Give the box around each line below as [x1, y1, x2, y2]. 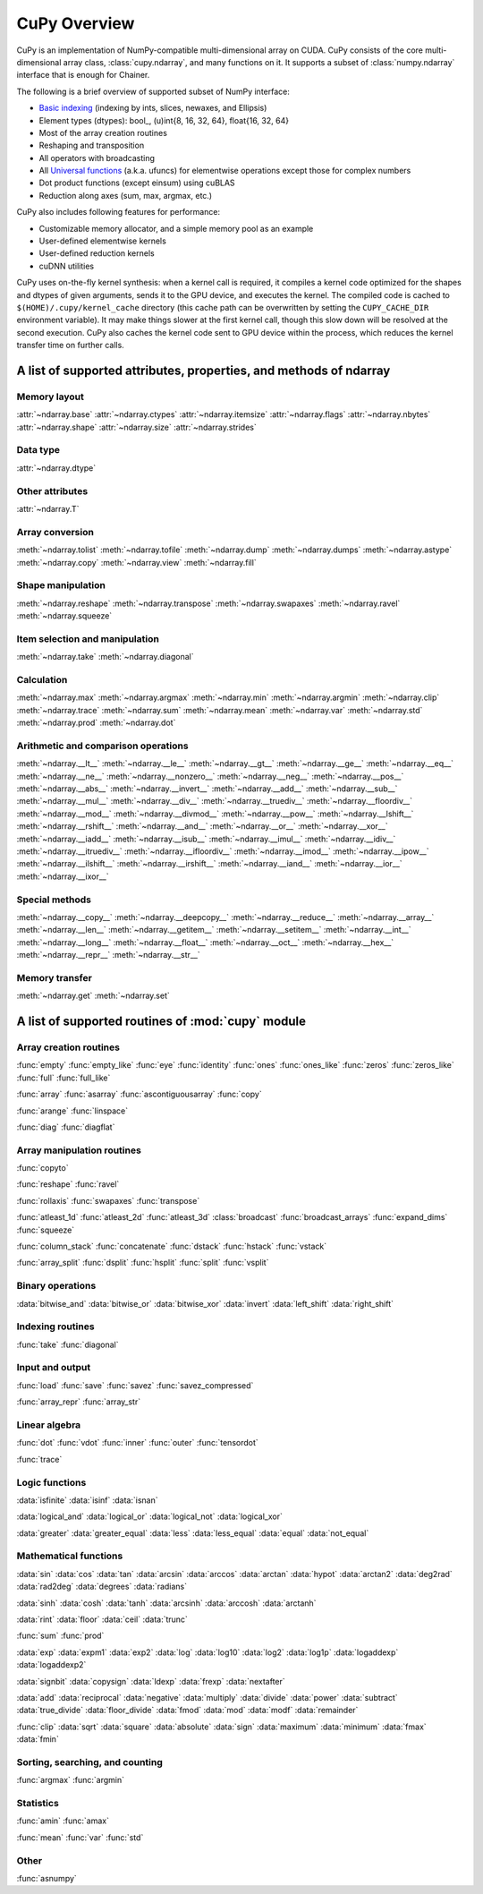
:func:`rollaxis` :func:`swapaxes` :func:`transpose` [16, 1195, 200, 1206]
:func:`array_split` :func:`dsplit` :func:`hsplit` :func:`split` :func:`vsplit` [16, 1258, 269, 1268]
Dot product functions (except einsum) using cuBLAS [38, 177, 236, 188]
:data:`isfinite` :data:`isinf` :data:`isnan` [16, 1495, 158, 1506]
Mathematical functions [16, 1549, 123, 1562]
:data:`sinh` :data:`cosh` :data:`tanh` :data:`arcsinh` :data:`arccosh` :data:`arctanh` [16, 1598, 317, 1608]
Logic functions [16, 1476, 87, 1489]
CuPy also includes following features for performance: [16, 207, 221, 218]
